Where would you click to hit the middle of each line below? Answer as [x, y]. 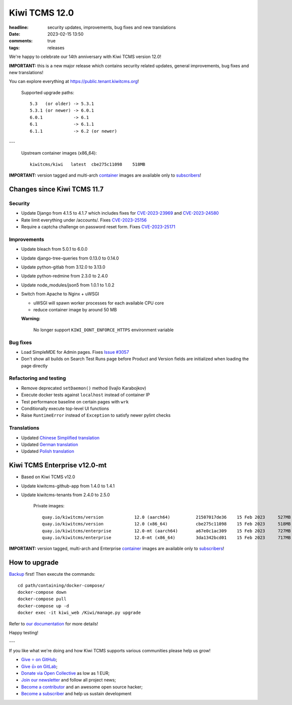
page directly [35, 365]
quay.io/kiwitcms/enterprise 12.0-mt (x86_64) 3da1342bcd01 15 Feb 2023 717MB [166, 537]
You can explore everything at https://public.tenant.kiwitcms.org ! [74, 81]
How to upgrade [34, 563]
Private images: [49, 506]
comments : [21, 41]
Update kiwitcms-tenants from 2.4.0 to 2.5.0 [66, 495]
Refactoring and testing [37, 378]
